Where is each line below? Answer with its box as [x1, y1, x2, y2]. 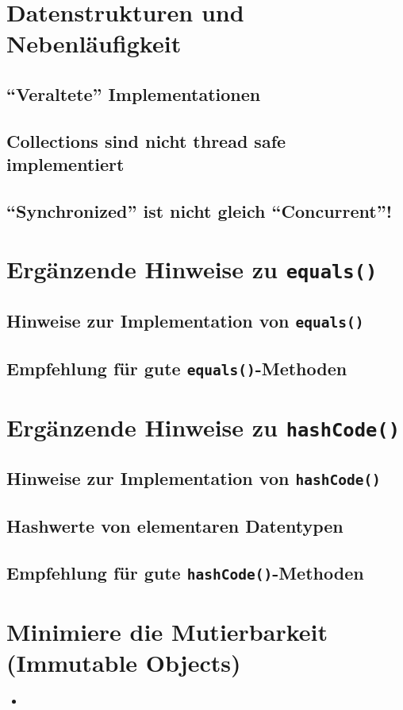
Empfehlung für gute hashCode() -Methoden [6, 560, 364, 584]
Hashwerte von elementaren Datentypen [6, 513, 344, 537]
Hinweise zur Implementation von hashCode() [6, 466, 381, 491]
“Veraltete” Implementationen [6, 81, 261, 106]
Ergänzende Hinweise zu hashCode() [6, 410, 400, 443]
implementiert [6, 152, 125, 177]
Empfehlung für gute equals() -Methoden [6, 355, 347, 380]
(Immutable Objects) [6, 646, 241, 678]
